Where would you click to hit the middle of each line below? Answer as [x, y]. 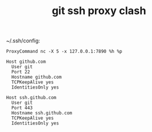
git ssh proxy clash [99, 11]
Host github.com [26, 62]
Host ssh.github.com [32, 98]
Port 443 [22, 108]
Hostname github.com [37, 77]
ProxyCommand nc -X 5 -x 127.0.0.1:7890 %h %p [64, 52]
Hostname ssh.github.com [42, 113]
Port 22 [21, 72]
